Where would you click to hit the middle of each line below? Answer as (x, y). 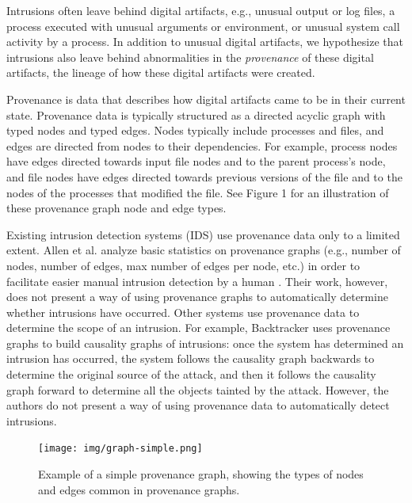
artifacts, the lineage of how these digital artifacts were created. (161, 72)
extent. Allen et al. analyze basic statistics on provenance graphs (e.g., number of (204, 250)
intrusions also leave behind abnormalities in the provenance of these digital (190, 57)
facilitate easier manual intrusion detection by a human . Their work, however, (197, 281)
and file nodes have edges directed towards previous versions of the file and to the (204, 176)
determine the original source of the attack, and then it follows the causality (191, 374)
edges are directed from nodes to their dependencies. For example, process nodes (202, 145)
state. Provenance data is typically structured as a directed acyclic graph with (196, 114)
